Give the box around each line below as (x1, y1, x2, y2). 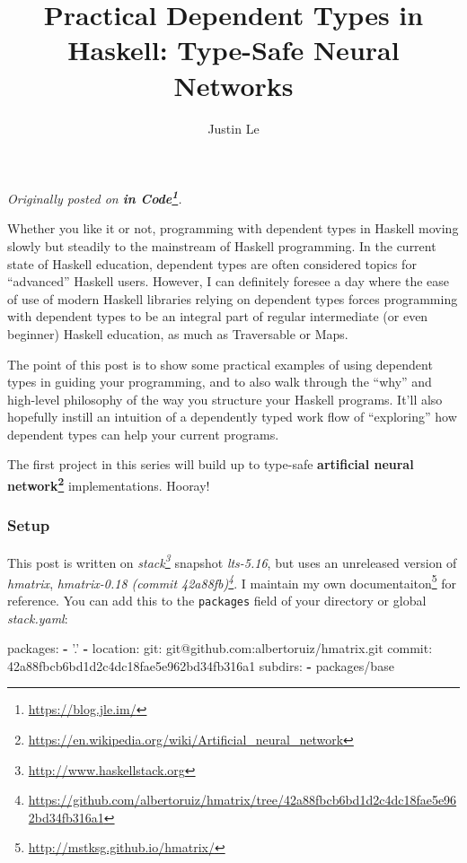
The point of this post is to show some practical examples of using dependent (7, 354, 433, 373)
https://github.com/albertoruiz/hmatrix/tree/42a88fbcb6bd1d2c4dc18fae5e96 (28, 790, 457, 809)
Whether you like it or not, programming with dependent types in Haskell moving (7, 219, 459, 238)
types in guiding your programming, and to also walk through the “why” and (7, 372, 432, 391)
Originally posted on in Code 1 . (7, 187, 182, 207)
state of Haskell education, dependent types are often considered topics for (7, 254, 417, 273)
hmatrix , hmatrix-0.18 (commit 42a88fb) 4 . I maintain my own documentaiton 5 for (7, 571, 457, 592)
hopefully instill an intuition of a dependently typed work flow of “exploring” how (7, 407, 457, 426)
